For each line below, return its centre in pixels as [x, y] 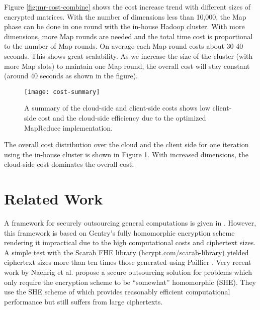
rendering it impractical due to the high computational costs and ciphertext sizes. [130, 242]
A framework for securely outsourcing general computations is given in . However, [130, 223]
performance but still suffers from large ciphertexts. [83, 301]
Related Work [54, 199]
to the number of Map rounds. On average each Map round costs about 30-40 [124, 46]
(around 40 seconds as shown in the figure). [71, 76]
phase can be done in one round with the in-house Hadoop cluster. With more [124, 26]
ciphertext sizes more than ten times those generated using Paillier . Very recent [128, 262]
